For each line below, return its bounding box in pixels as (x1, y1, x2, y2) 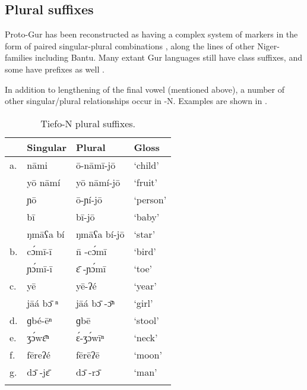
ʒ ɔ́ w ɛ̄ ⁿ (27, 330, 49, 344)
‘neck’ (134, 330, 158, 344)
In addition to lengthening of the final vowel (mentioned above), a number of (5, 83, 285, 95)
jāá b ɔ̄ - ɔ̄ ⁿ (75, 295, 115, 310)
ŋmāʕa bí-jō (75, 227, 125, 241)
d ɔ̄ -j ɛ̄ (27, 364, 50, 379)
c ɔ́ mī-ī (27, 244, 52, 258)
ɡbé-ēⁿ (27, 313, 52, 327)
